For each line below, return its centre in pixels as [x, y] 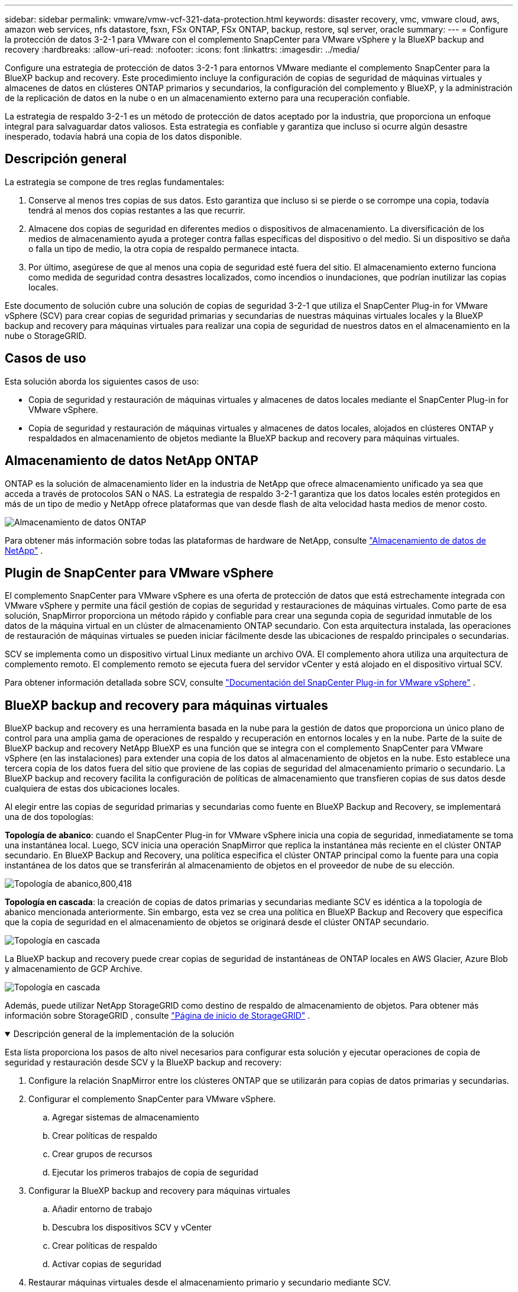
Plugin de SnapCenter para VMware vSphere [139, 573]
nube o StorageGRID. [46, 335]
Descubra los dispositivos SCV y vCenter [132, 1228]
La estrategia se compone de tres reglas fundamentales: [115, 182]
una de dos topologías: [49, 817]
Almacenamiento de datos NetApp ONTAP [132, 461]
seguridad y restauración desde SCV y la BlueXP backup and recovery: [143, 1062]
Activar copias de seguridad [107, 1264]
